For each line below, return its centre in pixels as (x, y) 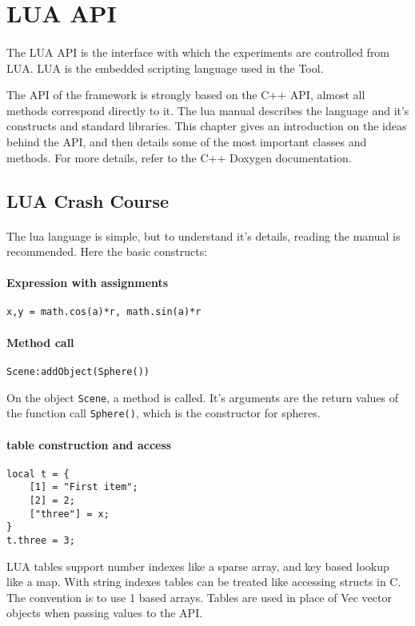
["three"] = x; (69, 514)
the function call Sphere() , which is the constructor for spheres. (164, 413)
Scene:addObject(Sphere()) (78, 371)
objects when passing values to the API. (105, 613)
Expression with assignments (88, 283)
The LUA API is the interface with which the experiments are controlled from (198, 52)
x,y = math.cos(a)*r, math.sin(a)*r (104, 312)
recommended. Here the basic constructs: (107, 251)
